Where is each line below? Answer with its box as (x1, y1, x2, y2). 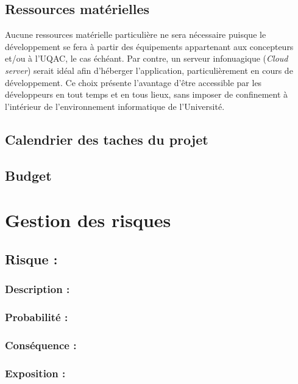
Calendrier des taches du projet (5, 129, 208, 148)
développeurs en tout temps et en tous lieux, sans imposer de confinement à (5, 88, 288, 101)
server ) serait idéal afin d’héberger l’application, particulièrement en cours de (5, 63, 293, 76)
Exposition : (5, 365, 66, 380)
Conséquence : (5, 337, 77, 352)
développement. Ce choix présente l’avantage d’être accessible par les (5, 76, 262, 89)
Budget (5, 165, 52, 184)
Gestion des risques (5, 208, 171, 233)
